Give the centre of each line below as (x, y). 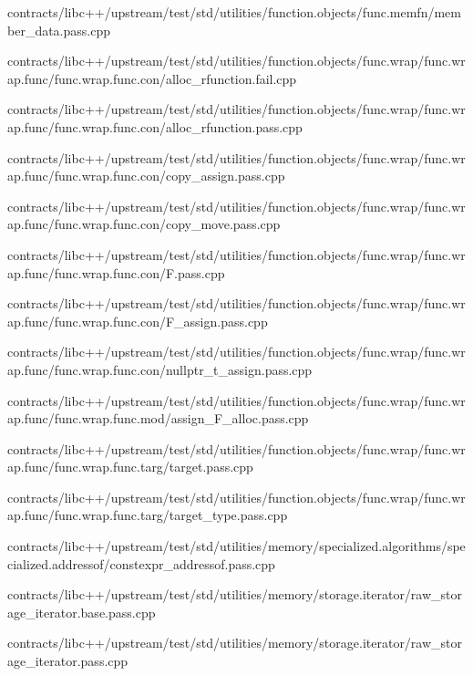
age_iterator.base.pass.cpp (82, 612)
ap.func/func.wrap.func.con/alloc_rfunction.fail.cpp (152, 78)
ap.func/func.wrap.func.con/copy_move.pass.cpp (144, 224)
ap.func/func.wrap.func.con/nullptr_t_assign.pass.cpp (160, 369)
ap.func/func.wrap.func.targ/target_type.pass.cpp (148, 515)
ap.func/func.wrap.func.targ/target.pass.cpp (130, 467)
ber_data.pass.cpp (59, 30)
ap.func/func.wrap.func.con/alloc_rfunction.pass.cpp (155, 126)
